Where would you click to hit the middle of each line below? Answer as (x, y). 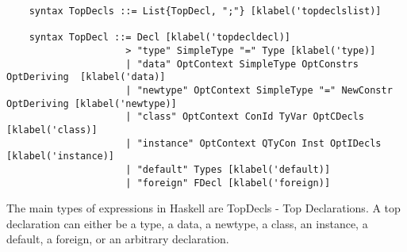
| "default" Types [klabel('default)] (228, 169)
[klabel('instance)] (61, 157)
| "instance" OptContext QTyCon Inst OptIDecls (253, 143)
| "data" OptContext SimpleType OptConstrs (242, 64)
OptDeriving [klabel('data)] (86, 77)
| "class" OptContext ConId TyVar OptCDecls (245, 117)
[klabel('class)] (52, 130)
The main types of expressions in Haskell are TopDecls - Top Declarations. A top (203, 208)
